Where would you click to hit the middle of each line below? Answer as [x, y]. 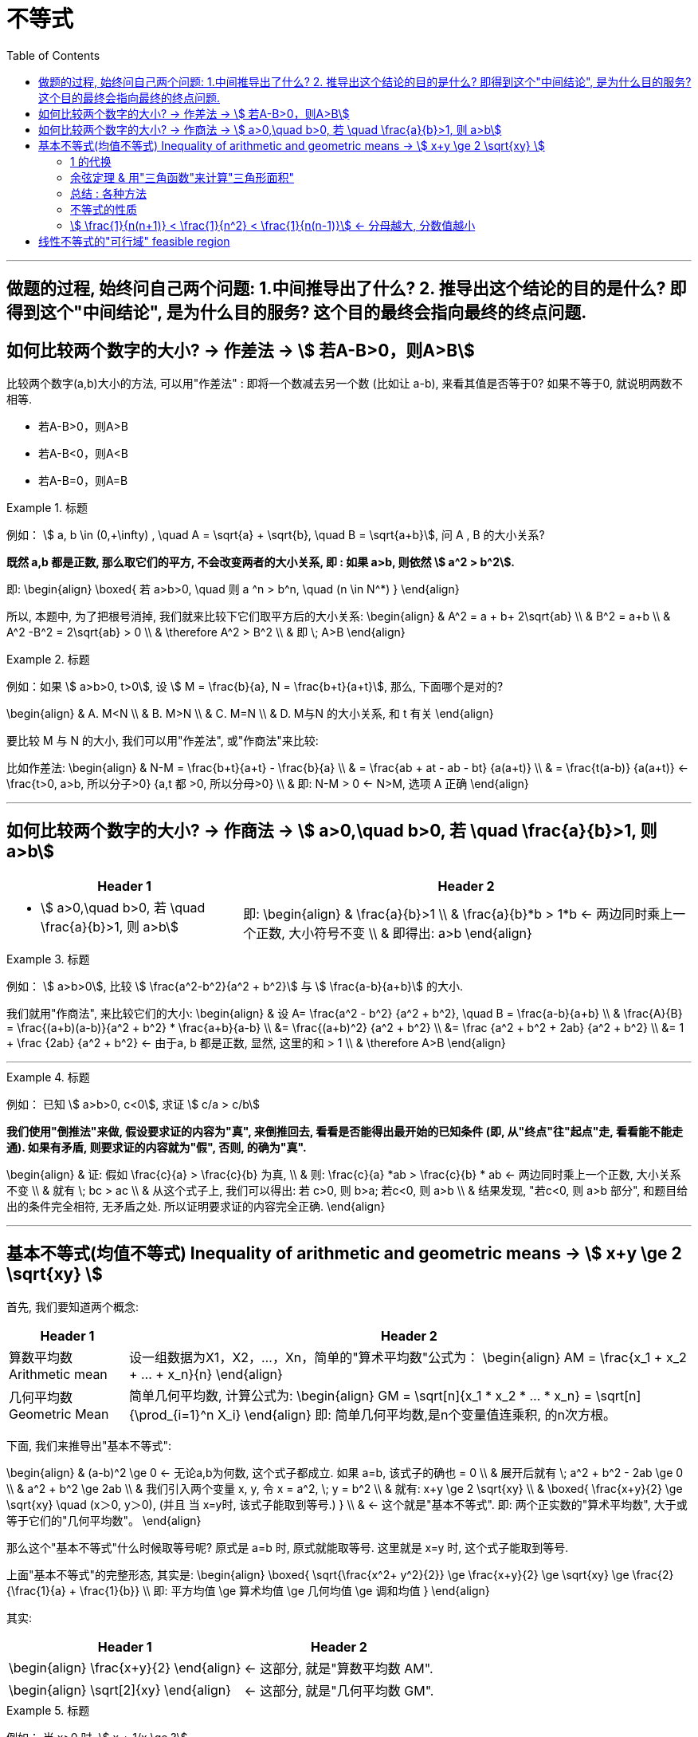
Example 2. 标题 [48, 660]
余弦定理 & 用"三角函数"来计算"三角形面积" [182, 177]
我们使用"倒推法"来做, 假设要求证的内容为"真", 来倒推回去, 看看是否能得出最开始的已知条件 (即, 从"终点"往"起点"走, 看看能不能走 [345, 1131]
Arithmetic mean [58, 1374]
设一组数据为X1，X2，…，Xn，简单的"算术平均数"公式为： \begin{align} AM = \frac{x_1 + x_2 [408, 1357]
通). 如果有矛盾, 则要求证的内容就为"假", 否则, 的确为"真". [157, 1147]
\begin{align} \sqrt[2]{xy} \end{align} [120, 1690]
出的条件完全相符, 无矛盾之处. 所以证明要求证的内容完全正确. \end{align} [196, 1206]
